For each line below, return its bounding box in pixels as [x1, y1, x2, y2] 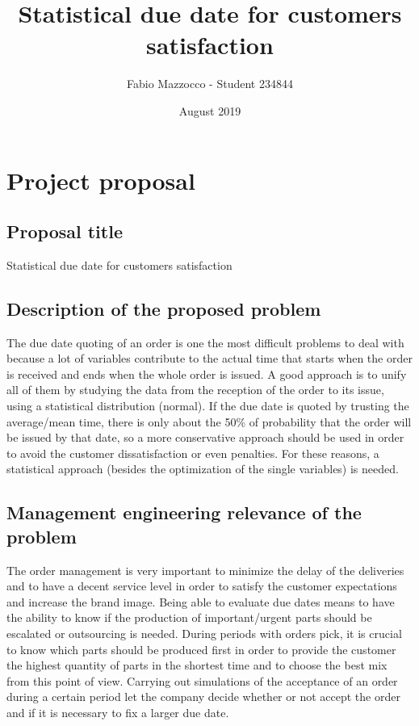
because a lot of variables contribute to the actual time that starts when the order [6, 350, 413, 367]
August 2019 [178, 102, 241, 119]
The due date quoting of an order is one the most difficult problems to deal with [6, 334, 404, 350]
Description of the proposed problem [6, 296, 321, 321]
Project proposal [6, 163, 195, 196]
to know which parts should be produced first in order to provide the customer [6, 640, 396, 657]
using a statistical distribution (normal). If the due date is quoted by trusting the [6, 397, 409, 414]
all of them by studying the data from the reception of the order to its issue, [6, 381, 384, 398]
